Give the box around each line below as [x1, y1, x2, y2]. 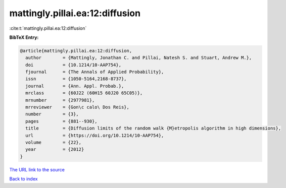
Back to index [9, 176, 38, 182]
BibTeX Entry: [9, 34, 39, 40]
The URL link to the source [9, 166, 65, 172]
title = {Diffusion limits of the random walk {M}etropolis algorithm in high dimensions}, [25, 126, 281, 131]
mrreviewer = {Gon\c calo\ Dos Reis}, [25, 104, 130, 110]
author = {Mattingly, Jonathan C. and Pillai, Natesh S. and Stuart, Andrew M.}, [25, 55, 252, 60]
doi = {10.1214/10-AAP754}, [25, 62, 121, 68]
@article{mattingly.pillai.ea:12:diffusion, [20, 48, 132, 53]
